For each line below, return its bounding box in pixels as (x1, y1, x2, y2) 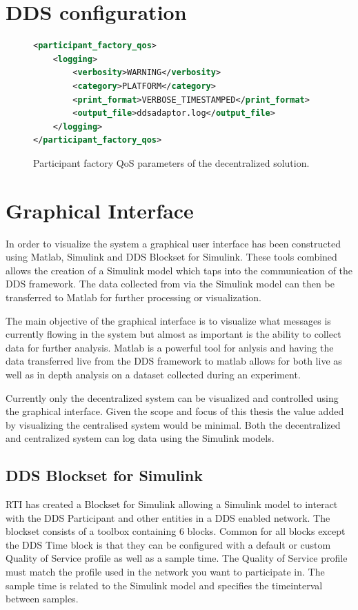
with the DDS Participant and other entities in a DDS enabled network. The (6, 510, 330, 525)
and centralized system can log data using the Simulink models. (6, 431, 275, 445)
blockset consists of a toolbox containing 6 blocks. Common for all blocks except (6, 524, 346, 538)
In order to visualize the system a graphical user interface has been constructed (6, 236, 341, 250)
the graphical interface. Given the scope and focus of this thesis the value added (6, 404, 344, 418)
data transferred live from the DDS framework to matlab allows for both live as (6, 354, 342, 368)
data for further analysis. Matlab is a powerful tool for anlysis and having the (6, 340, 334, 354)
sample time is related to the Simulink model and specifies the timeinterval (6, 578, 323, 592)
